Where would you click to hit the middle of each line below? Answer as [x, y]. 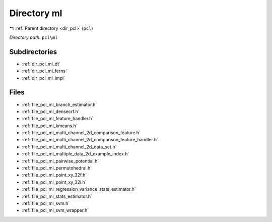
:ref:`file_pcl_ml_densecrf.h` [51, 112]
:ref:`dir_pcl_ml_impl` [44, 78]
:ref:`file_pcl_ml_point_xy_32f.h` [54, 175]
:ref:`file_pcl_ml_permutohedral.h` [57, 168]
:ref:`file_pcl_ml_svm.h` [46, 203]
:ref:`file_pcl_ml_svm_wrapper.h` [55, 210]
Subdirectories [33, 52]
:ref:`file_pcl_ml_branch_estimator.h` [59, 104]
